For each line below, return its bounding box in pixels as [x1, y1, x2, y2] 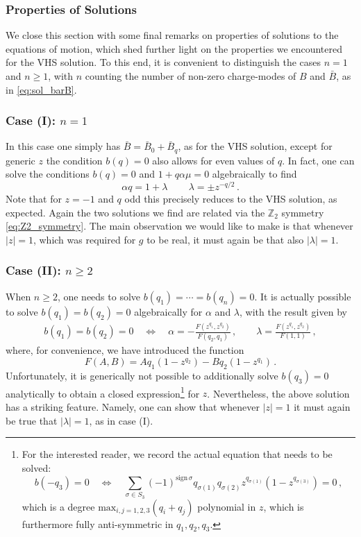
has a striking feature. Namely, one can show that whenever [6, 400, 260, 414]
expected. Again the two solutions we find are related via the [6, 205, 265, 219]
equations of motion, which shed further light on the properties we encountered [6, 41, 343, 56]
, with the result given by [240, 304, 347, 318]
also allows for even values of [152, 153, 275, 167]
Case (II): [6, 262, 61, 279]
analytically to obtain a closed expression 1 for [6, 384, 200, 400]
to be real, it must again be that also [146, 232, 304, 246]
